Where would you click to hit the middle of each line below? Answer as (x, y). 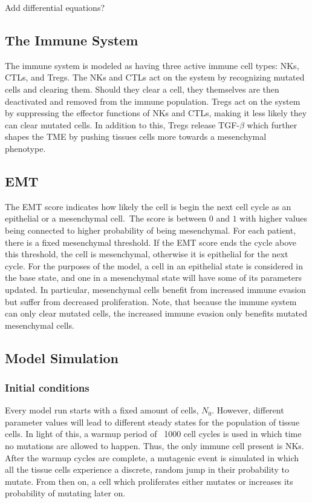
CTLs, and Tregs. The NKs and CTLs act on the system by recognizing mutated (155, 77)
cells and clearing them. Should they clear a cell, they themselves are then (142, 89)
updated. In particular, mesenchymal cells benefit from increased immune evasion (155, 289)
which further (272, 124)
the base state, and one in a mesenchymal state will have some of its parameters (153, 278)
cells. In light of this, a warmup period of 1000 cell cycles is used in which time (153, 434)
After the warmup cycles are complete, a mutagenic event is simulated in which (152, 457)
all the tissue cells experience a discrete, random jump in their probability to (147, 469)
